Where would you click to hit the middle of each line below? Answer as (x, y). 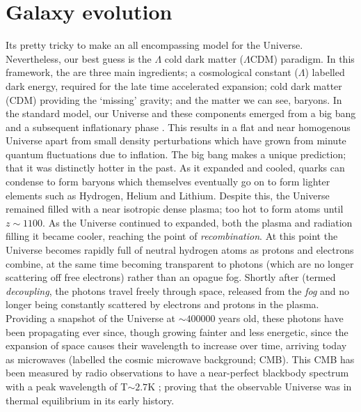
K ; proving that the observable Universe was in (250, 386)
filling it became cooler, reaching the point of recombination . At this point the (172, 236)
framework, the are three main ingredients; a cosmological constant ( (152, 72)
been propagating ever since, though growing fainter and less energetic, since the (177, 331)
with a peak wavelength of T (67, 386)
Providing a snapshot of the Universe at (90, 318)
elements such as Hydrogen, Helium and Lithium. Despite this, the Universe (168, 195)
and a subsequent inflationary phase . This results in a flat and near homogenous (178, 127)
